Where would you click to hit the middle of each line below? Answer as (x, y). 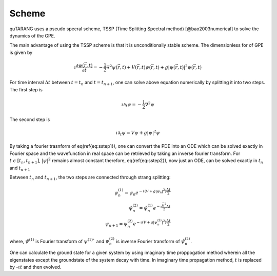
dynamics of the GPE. (32, 35)
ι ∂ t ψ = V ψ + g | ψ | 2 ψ (138, 133)
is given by (21, 52)
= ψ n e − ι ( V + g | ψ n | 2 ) (145, 192)
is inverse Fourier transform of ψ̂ (151, 241)
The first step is (26, 89)
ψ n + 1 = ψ (116, 224)
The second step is (30, 119)
